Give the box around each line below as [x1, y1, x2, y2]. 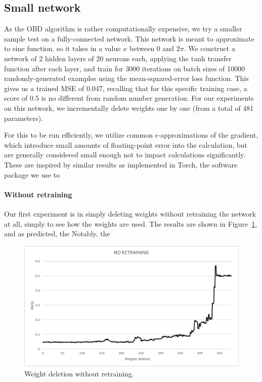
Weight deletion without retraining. [24, 368, 134, 378]
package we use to [4, 169, 60, 180]
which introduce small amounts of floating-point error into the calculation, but [4, 139, 248, 150]
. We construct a [184, 43, 235, 54]
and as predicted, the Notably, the [4, 228, 110, 239]
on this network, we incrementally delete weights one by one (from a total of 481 [4, 102, 254, 113]
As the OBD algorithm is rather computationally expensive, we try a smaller [4, 23, 242, 34]
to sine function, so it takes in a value [4, 43, 121, 54]
